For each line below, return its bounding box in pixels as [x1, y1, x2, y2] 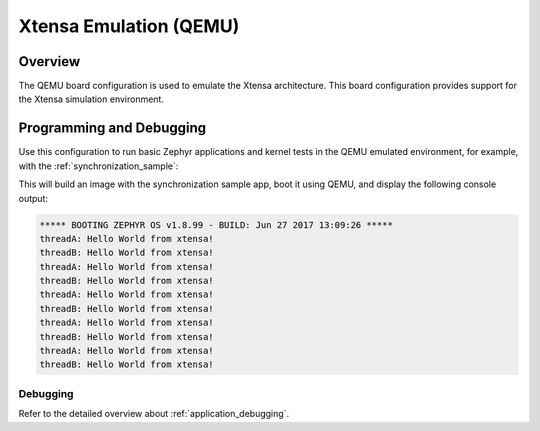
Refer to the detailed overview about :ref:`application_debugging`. [18, 408, 290, 420]
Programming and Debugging [18, 120, 207, 137]
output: [18, 192, 49, 204]
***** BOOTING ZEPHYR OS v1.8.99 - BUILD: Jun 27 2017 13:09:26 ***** [39, 219, 394, 230]
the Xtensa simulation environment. [18, 93, 165, 105]
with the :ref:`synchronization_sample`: [18, 160, 179, 172]
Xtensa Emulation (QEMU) [18, 15, 240, 37]
